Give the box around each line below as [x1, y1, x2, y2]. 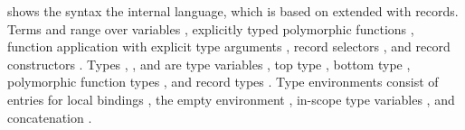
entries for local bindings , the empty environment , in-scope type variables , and [7, 89, 455, 108]
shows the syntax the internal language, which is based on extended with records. [7, 2, 459, 20]
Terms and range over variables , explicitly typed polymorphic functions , [7, 19, 414, 38]
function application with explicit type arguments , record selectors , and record [7, 37, 451, 56]
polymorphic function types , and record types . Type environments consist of [7, 72, 439, 91]
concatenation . [7, 107, 92, 126]
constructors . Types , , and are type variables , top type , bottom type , [7, 54, 411, 73]
